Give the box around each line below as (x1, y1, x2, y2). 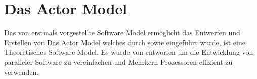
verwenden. (4, 66, 39, 77)
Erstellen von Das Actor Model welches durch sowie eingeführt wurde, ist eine (4, 37, 245, 47)
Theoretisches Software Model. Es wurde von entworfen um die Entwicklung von (4, 47, 253, 57)
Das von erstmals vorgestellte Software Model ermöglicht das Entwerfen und (4, 27, 240, 38)
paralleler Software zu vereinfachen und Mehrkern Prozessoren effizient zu (4, 56, 233, 67)
